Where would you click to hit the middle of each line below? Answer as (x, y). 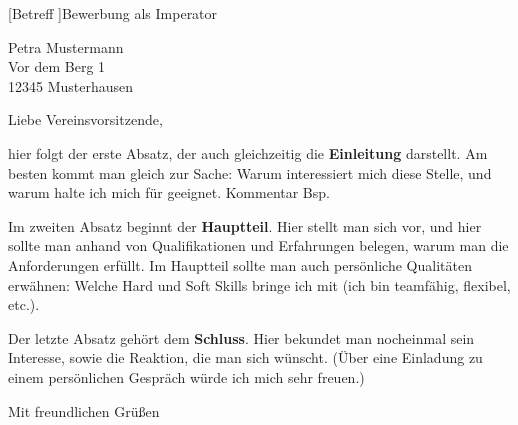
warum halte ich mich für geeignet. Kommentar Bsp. (169, 192)
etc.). (24, 304)
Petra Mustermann (66, 46)
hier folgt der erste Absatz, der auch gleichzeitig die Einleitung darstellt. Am (248, 152)
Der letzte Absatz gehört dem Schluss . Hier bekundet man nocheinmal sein (241, 337)
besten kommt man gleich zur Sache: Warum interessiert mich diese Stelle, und (250, 172)
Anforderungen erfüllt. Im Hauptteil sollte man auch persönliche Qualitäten (240, 264)
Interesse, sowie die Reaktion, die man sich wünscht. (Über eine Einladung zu (245, 357)
